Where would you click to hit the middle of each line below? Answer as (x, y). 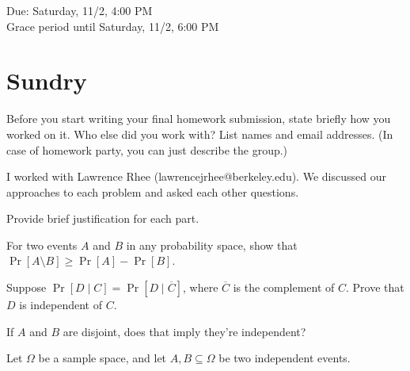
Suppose (27, 287)
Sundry (47, 80)
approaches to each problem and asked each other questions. (153, 191)
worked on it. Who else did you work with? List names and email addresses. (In (200, 134)
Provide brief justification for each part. (103, 218)
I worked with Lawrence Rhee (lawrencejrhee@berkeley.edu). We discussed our (196, 176)
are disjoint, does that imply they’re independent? (184, 331)
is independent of (61, 305)
